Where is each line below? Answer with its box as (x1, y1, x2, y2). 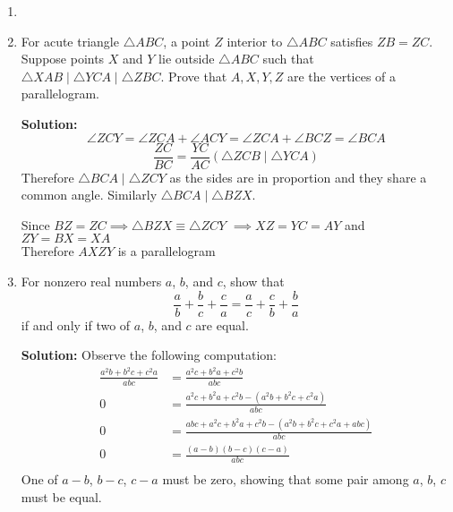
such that (262, 49, 314, 68)
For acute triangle (21, 31, 119, 50)
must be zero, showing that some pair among (162, 470, 409, 489)
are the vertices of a (286, 66, 397, 85)
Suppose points (21, 49, 105, 68)
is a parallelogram (117, 242, 216, 260)
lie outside (158, 49, 215, 68)
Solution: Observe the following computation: (21, 346, 277, 364)
